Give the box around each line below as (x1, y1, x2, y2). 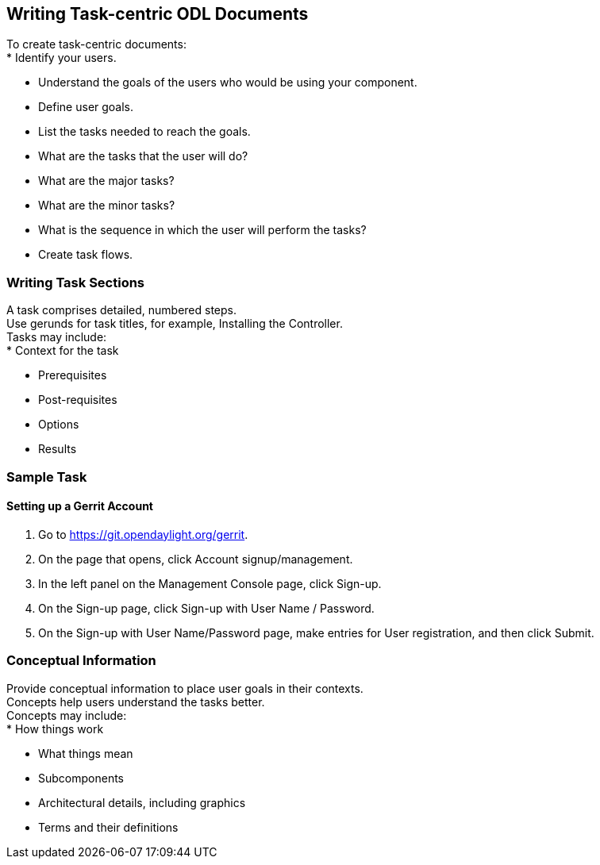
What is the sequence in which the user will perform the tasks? (38, 223, 367, 237)
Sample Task (6, 468, 87, 485)
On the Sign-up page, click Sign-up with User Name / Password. (38, 601, 375, 615)
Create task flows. (38, 248, 133, 262)
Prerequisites (38, 368, 107, 383)
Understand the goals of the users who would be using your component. (38, 75, 417, 90)
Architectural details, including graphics (38, 795, 246, 809)
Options (38, 417, 79, 432)
